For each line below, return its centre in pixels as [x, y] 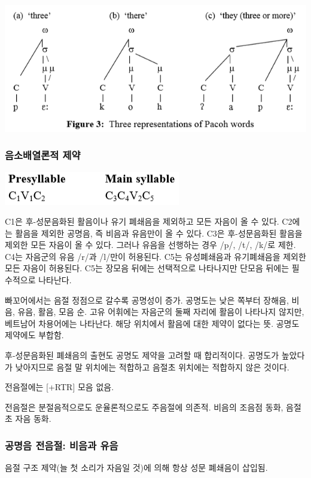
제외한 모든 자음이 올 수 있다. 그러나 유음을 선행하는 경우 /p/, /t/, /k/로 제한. [150, 245]
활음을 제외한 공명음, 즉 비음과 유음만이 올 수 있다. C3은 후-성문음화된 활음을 [159, 233]
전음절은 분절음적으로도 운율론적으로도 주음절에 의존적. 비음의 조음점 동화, [144, 407]
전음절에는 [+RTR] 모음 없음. [60, 387]
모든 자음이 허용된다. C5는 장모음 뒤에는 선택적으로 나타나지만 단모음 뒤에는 [147, 268]
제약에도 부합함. [34, 335]
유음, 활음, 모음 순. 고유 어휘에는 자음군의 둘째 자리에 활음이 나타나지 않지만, [161, 312]
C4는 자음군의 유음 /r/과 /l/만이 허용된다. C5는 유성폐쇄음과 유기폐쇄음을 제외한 [155, 256]
